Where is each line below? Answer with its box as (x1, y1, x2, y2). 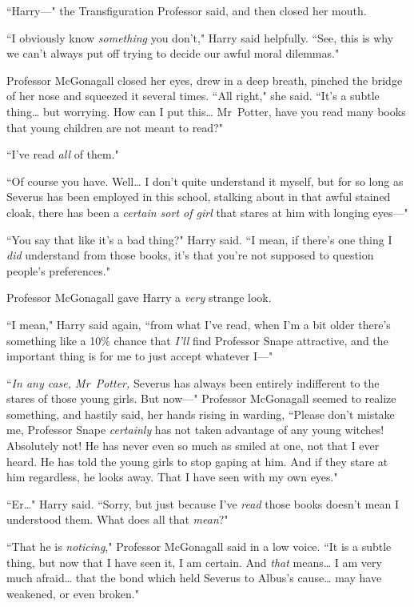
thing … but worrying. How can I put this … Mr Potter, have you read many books (6, 103, 406, 119)
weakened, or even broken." (6, 585, 139, 601)
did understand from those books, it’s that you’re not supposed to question (6, 247, 374, 263)
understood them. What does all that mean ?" (6, 511, 229, 528)
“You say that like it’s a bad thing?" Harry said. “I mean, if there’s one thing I (6, 231, 392, 247)
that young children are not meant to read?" (6, 119, 223, 135)
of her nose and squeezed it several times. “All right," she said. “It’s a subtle (6, 87, 380, 104)
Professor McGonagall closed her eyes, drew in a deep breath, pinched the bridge (6, 71, 403, 88)
